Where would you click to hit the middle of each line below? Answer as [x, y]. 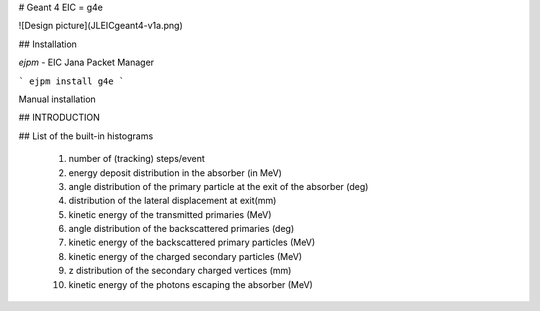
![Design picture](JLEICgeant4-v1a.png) [101, 26]
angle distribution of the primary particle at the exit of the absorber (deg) [218, 186]
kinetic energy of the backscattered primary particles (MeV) [192, 242]
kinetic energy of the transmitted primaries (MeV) [170, 214]
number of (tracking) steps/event [136, 159]
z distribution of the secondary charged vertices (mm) [180, 271]
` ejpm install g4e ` [71, 81]
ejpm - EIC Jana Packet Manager [86, 62]
